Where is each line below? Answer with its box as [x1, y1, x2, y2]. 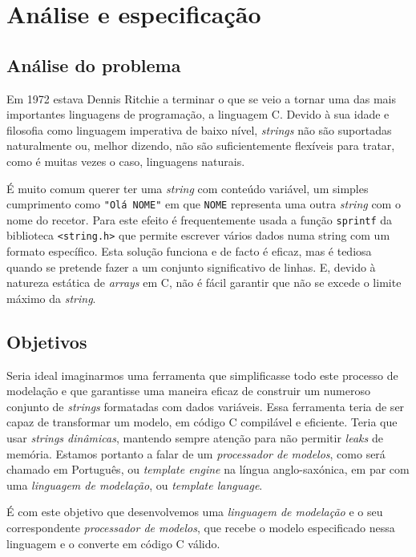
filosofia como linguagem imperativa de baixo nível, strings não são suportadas [6, 121, 392, 138]
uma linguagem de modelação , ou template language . [6, 476, 263, 493]
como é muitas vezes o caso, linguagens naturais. [6, 152, 245, 169]
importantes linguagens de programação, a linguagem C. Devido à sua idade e [6, 106, 390, 123]
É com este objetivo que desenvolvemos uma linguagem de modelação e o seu [6, 503, 383, 520]
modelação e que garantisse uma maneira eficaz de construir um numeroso [6, 382, 370, 399]
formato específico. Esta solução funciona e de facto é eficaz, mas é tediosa [6, 243, 372, 260]
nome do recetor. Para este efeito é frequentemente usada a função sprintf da [6, 211, 393, 228]
